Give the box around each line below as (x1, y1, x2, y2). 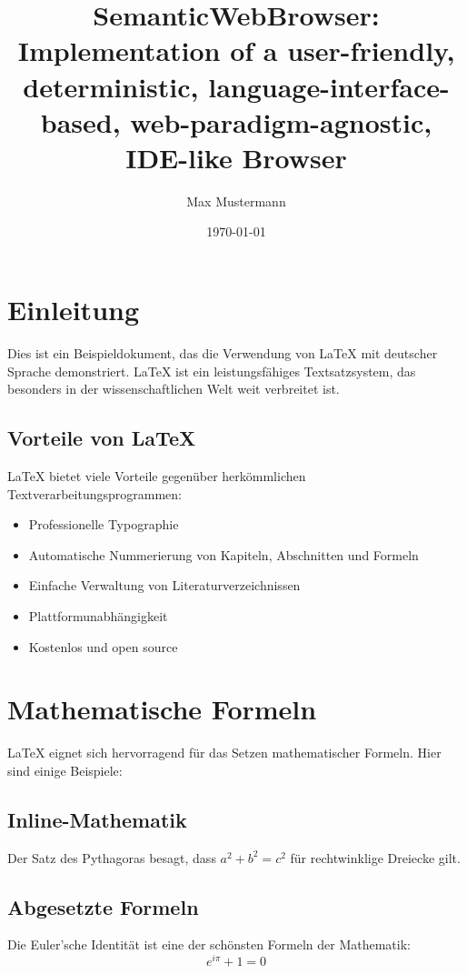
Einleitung (7, 291, 140, 328)
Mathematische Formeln (7, 690, 317, 728)
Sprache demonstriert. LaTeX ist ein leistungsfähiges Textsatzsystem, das (7, 361, 416, 380)
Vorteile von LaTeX (7, 424, 196, 452)
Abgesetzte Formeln (7, 892, 199, 920)
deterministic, (23, 67, 199, 105)
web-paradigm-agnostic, (130, 103, 432, 140)
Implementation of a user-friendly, (17, 32, 455, 69)
